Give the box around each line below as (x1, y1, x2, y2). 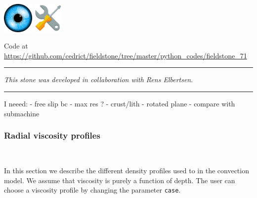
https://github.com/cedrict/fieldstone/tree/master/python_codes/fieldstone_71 (4, 50, 247, 60)
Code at (4, 41, 28, 51)
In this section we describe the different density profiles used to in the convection (4, 165, 249, 176)
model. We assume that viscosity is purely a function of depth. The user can (4, 175, 235, 185)
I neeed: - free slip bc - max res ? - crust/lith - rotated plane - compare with (4, 99, 235, 109)
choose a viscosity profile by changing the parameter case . (4, 185, 181, 195)
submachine (4, 108, 40, 118)
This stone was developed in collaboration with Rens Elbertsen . (4, 74, 193, 85)
